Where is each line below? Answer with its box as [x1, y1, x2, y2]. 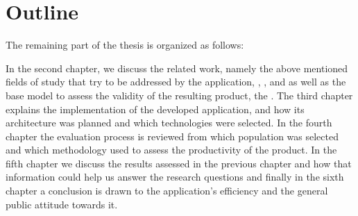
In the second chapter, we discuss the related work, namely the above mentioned [6, 60, 348, 75]
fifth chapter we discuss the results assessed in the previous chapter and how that [6, 156, 352, 170]
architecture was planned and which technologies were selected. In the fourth [6, 115, 332, 130]
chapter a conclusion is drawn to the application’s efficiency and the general [6, 183, 328, 198]
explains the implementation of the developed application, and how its [6, 101, 305, 116]
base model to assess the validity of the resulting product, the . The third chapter [6, 88, 353, 102]
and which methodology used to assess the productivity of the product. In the [6, 142, 337, 157]
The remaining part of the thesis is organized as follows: [6, 38, 244, 52]
